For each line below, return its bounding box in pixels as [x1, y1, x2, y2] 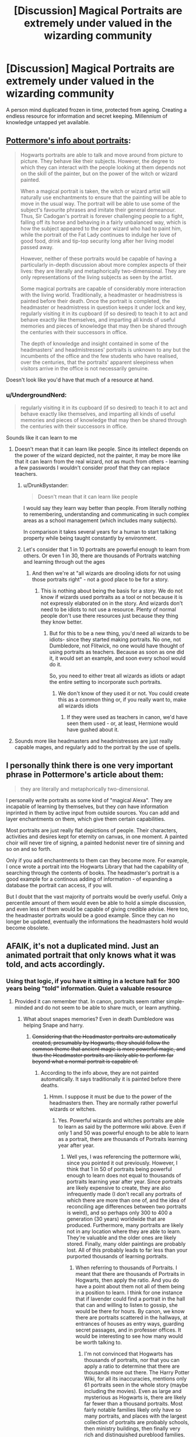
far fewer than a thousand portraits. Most [84, 1399, 183, 1407]
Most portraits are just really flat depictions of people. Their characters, [6, 826, 178, 833]
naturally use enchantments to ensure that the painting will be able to [20, 193, 187, 200]
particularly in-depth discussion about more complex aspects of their [20, 261, 187, 268]
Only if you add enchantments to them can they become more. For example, [6, 857, 189, 864]
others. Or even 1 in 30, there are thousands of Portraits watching [23, 552, 181, 559]
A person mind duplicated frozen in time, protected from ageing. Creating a [6, 106, 187, 113]
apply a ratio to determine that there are [84, 1363, 180, 1370]
